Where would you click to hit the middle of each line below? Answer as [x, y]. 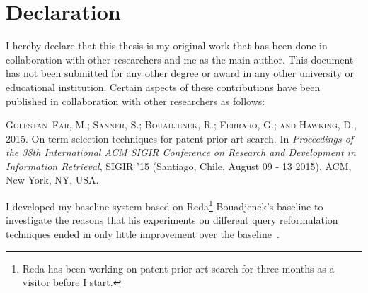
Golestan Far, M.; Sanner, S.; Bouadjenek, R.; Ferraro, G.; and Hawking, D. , [181, 125]
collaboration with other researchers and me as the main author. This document [180, 59]
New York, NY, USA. [52, 180]
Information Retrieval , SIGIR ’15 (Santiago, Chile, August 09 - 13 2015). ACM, [179, 166]
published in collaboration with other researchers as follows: [136, 101]
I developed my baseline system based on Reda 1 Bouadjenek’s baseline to [165, 205]
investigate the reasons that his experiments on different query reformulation [172, 220]
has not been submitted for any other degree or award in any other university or [180, 73]
